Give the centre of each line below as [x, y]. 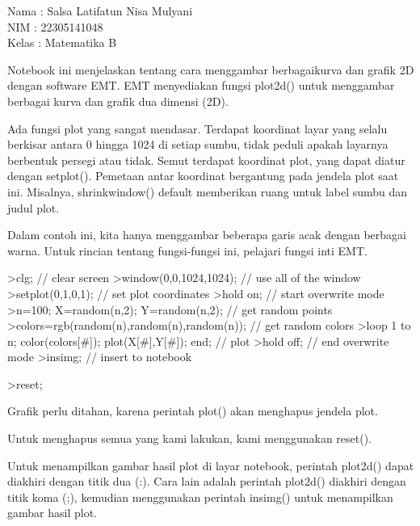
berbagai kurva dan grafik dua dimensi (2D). [118, 101]
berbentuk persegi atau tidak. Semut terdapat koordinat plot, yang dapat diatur [206, 160]
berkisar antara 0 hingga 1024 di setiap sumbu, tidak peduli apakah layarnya [198, 144]
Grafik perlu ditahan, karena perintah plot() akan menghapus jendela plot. [193, 411]
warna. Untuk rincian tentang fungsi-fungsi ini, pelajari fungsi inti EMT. [187, 250]
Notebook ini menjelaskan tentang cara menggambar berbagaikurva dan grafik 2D [211, 69]
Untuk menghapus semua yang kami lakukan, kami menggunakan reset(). [190, 438]
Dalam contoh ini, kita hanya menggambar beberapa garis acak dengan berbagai [207, 235]
